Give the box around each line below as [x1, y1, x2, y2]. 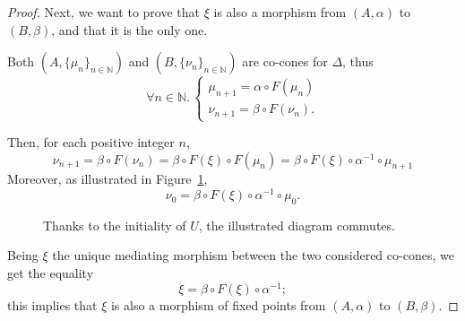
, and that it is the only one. [51, 20, 208, 39]
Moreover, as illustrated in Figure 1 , [7, 169, 208, 188]
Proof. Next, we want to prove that [7, 3, 201, 21]
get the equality [7, 264, 94, 282]
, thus [342, 52, 374, 71]
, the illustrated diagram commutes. [198, 215, 395, 234]
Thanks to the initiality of [43, 215, 186, 234]
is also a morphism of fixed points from [110, 295, 326, 314]
